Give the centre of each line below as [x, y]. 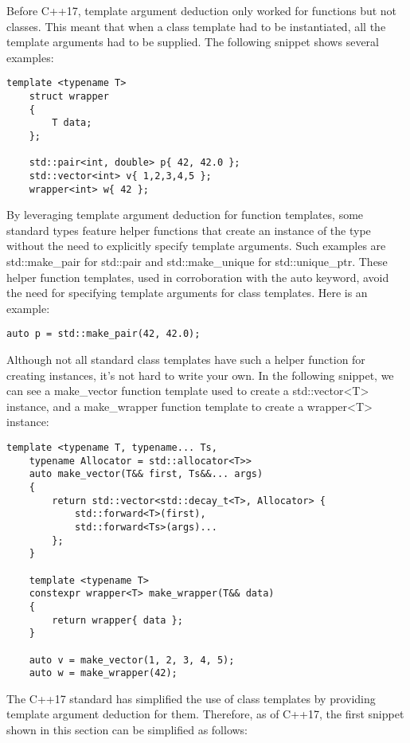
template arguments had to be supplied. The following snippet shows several [193, 42]
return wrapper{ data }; [117, 620]
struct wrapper [69, 97]
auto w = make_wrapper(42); [103, 673]
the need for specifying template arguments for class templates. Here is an [187, 293]
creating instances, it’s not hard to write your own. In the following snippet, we [200, 375]
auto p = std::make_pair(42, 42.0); [103, 334]
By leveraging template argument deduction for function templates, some [185, 215]
